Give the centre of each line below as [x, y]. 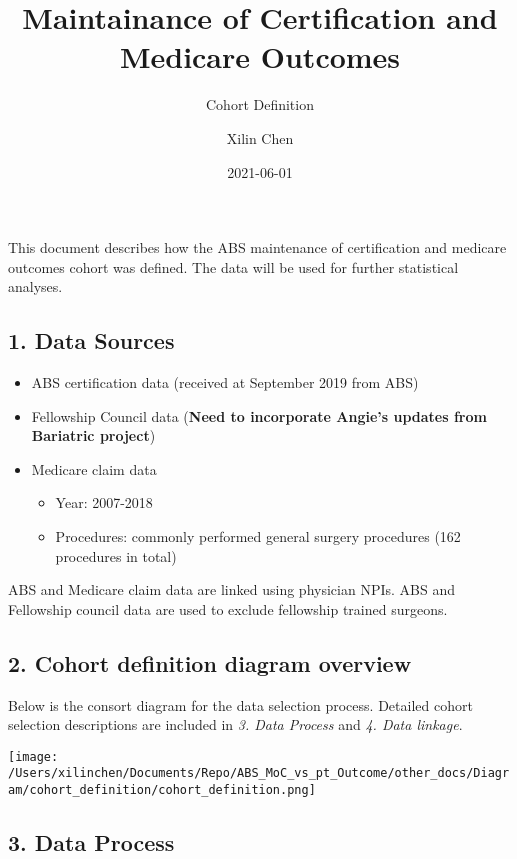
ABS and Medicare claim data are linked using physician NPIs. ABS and [231, 589]
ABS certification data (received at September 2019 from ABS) [225, 382]
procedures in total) [116, 555]
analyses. [35, 286]
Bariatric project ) [93, 435]
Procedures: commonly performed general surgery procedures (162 [258, 536]
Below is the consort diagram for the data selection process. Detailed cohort [240, 704]
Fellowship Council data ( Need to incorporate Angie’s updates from [259, 415]
